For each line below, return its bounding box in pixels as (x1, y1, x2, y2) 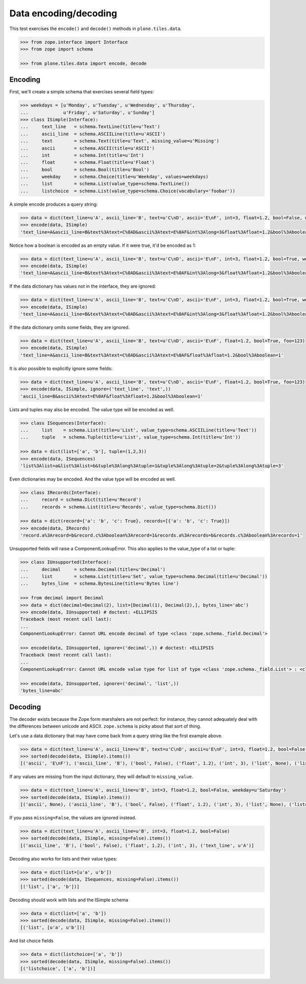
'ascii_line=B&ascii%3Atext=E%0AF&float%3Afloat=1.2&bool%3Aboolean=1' (20, 393, 203, 399)
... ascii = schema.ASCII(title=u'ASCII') (20, 145, 155, 151)
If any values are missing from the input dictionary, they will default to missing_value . (9, 773, 193, 780)
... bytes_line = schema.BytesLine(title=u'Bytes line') (20, 581, 179, 587)
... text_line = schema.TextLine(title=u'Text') (20, 124, 160, 130)
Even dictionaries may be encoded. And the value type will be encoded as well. (9, 476, 176, 482)
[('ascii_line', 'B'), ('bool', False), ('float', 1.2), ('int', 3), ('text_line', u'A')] (20, 842, 254, 848)
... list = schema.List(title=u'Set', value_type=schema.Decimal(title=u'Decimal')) (20, 574, 268, 579)
